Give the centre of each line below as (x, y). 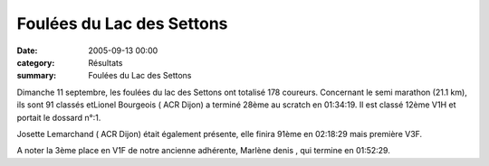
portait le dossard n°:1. (59, 117)
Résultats (105, 62)
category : (36, 62)
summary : (37, 76)
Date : (27, 51)
